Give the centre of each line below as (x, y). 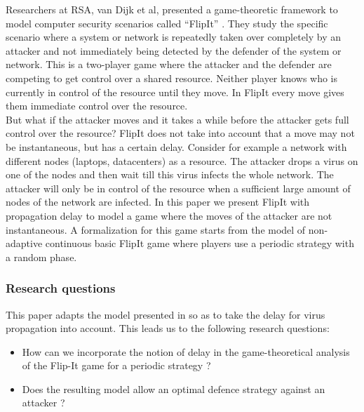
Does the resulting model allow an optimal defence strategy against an (174, 388)
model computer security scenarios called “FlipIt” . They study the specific (167, 23)
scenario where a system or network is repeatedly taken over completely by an (174, 37)
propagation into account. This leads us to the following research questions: (168, 328)
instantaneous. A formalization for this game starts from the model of (156, 229)
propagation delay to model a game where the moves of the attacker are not (169, 215)
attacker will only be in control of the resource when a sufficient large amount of (178, 188)
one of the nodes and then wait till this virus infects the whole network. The (170, 174)
